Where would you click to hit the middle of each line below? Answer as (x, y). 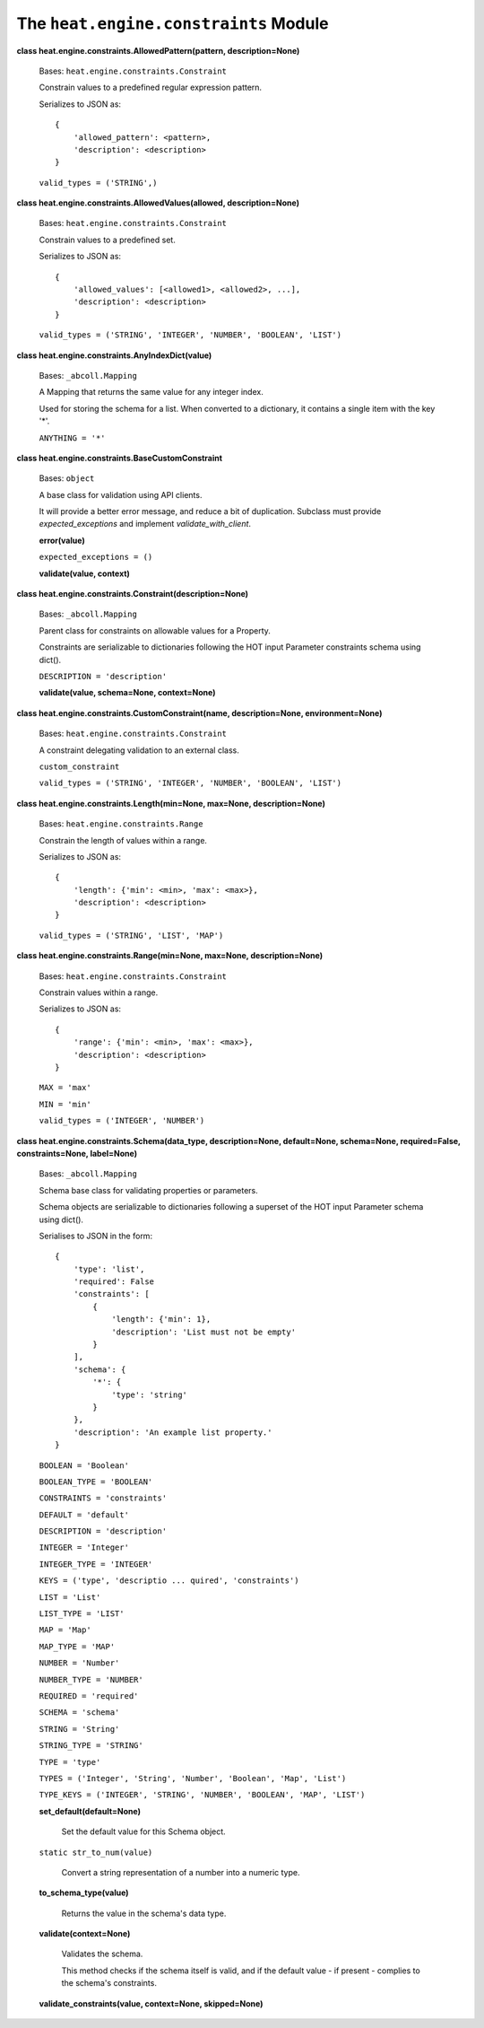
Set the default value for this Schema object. (143, 1831)
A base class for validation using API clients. (121, 494)
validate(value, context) (84, 573)
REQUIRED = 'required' (89, 1696)
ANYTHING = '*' (73, 438)
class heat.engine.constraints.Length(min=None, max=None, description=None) (171, 803)
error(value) (62, 540)
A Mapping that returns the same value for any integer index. (151, 392)
